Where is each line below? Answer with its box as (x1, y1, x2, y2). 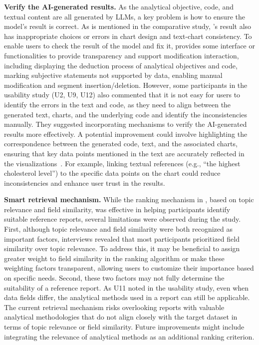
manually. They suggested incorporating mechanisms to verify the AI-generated (4, 119, 247, 129)
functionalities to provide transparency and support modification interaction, (4, 50, 239, 60)
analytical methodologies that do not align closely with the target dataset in (4, 312, 238, 322)
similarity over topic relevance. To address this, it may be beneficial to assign (4, 243, 240, 254)
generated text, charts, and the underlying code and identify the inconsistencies (4, 109, 247, 119)
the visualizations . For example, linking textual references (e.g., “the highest (4, 158, 241, 168)
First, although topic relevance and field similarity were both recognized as (4, 224, 233, 234)
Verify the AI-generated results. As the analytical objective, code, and (4, 1, 234, 11)
